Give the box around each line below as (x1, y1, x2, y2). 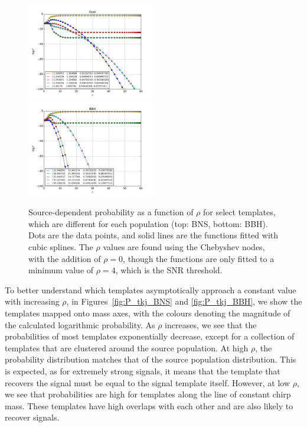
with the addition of (28, 252, 101, 264)
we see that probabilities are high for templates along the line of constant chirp (5, 388, 291, 400)
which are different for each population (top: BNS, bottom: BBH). (28, 217, 268, 229)
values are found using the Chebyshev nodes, (103, 240, 265, 253)
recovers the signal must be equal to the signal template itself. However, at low (5, 376, 290, 389)
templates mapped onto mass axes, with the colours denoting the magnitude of (5, 306, 290, 319)
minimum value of (28, 264, 94, 276)
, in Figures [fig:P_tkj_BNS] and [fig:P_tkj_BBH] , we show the (66, 295, 302, 308)
